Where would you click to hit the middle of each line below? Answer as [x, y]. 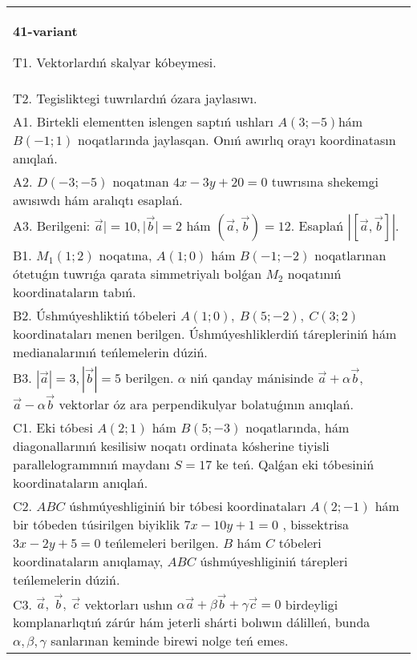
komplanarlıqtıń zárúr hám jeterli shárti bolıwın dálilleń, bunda [192, 622]
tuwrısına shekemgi [325, 181]
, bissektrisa [316, 524]
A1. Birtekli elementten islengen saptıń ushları [144, 121]
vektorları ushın [129, 604]
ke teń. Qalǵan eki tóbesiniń [295, 464]
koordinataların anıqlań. [81, 482]
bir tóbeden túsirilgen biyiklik [97, 524]
